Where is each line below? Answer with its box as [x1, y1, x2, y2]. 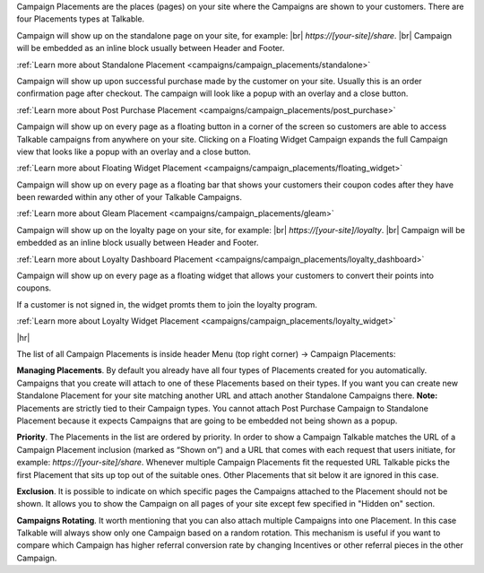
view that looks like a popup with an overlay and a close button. [16, 146, 251, 157]
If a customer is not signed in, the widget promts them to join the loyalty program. [16, 299, 318, 309]
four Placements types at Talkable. [16, 13, 145, 24]
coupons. [16, 282, 52, 293]
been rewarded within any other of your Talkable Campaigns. [16, 192, 242, 203]
